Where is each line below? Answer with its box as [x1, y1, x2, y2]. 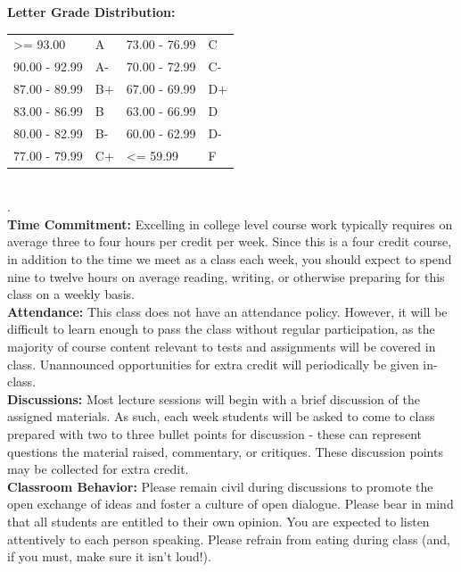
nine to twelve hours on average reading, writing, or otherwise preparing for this [7, 267, 445, 286]
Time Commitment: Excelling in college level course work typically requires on [7, 214, 453, 233]
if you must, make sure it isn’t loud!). [7, 547, 211, 566]
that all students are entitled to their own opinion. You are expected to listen [7, 511, 430, 530]
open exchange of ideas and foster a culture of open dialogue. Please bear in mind [7, 494, 454, 513]
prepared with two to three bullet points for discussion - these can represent [7, 424, 423, 443]
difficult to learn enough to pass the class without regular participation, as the [7, 319, 435, 338]
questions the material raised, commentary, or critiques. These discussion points [7, 442, 443, 460]
